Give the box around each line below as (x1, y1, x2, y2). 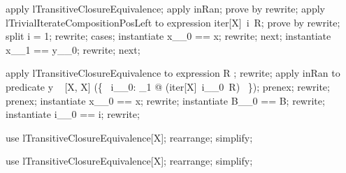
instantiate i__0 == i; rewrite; (6, 107, 140, 121)
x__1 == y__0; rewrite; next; (6, 42, 140, 57)
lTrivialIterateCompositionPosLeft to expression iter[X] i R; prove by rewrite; (6, 15, 340, 29)
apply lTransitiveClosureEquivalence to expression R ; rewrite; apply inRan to (6, 66, 340, 80)
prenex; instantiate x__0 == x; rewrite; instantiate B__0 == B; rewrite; (6, 93, 325, 107)
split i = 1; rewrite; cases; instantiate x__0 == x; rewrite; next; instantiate (6, 29, 331, 43)
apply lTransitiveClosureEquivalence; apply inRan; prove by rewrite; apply (6, 1, 325, 15)
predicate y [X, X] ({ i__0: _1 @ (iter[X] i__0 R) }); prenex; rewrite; (6, 79, 330, 93)
